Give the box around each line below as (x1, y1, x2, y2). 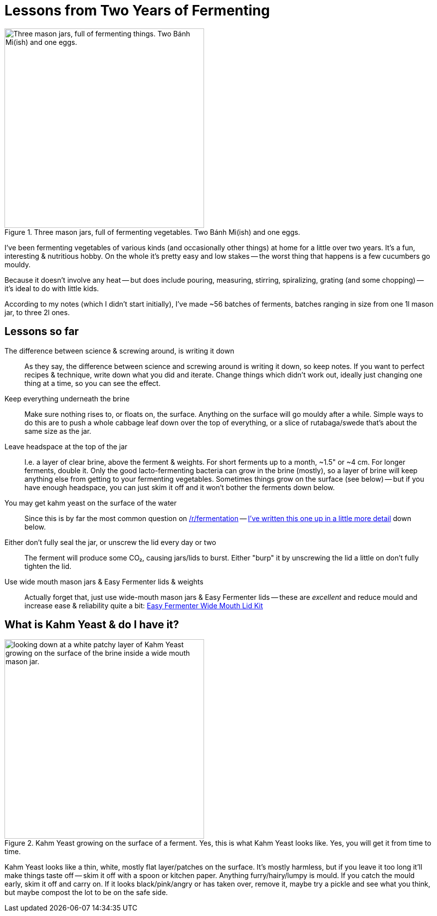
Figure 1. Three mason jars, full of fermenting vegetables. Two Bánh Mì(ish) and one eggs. (4, 227, 300, 236)
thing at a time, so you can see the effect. (24, 378, 161, 387)
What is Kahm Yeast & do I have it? (4, 618, 179, 631)
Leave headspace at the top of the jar (4, 442, 128, 451)
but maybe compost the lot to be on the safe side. (4, 888, 168, 897)
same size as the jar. (24, 426, 91, 435)
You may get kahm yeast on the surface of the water (4, 498, 177, 507)
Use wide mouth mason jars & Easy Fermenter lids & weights (4, 577, 204, 586)
